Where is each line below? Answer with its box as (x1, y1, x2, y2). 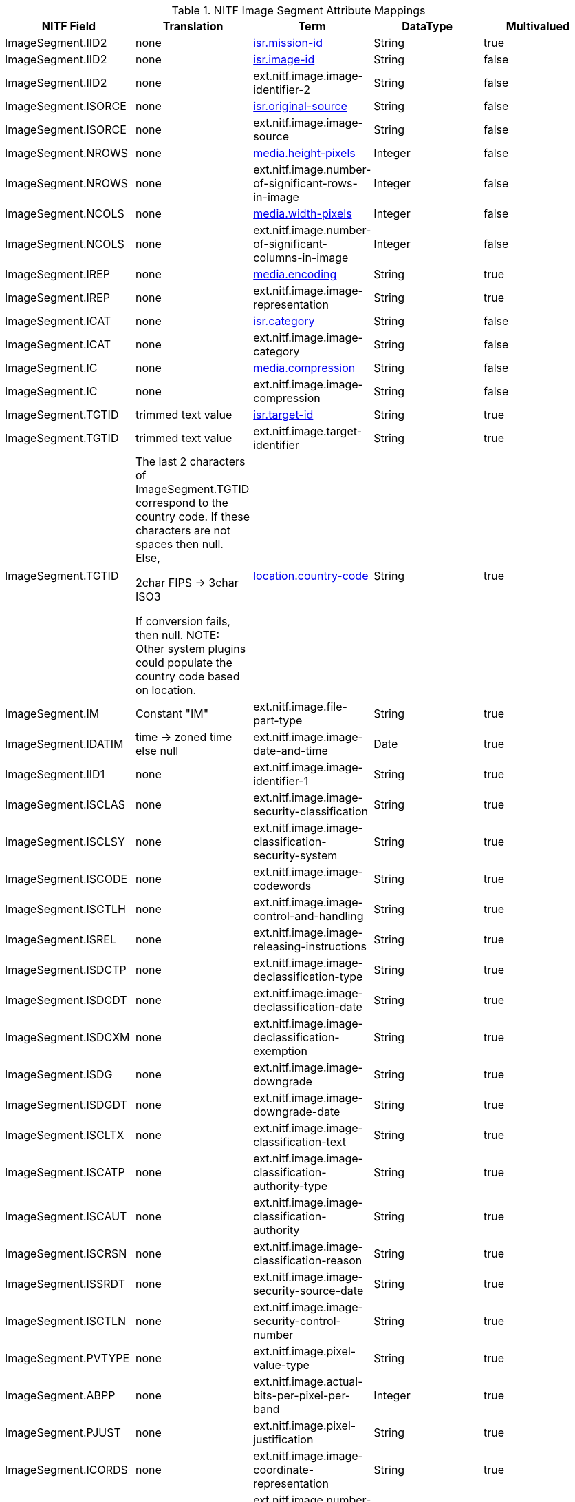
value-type (253, 1358, 310, 1372)
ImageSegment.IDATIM (5, 737, 124, 751)
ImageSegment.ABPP (5, 1388, 116, 1402)
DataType (402, 19, 453, 33)
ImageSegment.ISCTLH (5, 902, 126, 916)
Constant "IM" (135, 707, 209, 720)
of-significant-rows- (253, 176, 358, 190)
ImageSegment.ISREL (5, 932, 117, 946)
